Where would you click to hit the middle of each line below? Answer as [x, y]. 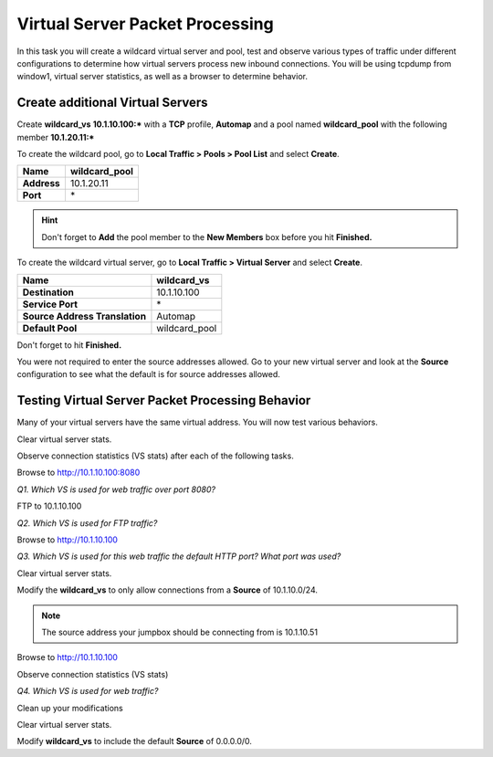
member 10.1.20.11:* [56, 137]
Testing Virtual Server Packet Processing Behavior [164, 400]
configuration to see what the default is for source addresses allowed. [148, 374]
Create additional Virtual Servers [113, 103]
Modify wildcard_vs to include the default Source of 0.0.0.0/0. [135, 741]
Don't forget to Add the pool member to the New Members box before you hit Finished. [207, 237]
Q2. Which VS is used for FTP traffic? [87, 523]
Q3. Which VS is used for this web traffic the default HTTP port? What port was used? [179, 556]
